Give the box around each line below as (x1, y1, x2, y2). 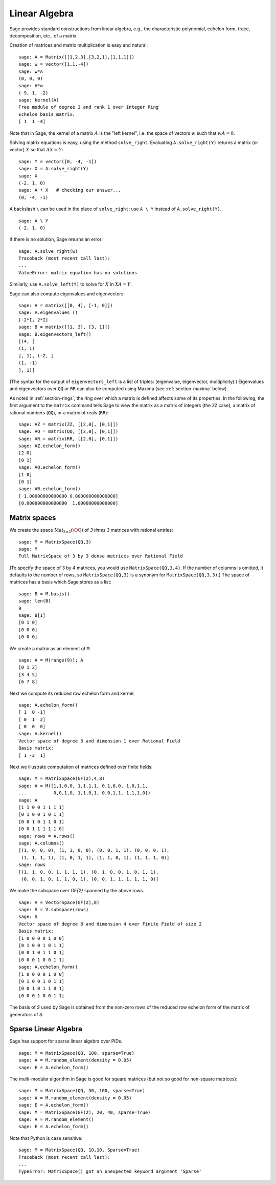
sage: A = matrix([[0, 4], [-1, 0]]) (18, 303, 113, 309)
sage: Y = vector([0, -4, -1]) (18, 158, 97, 164)
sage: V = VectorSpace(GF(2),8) (18, 899, 100, 905)
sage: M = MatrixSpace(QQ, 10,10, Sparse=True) (18, 1147, 140, 1153)
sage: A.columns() (18, 840, 65, 846)
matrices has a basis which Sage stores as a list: (9, 579, 112, 585)
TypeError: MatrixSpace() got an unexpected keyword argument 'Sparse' (18, 1169, 202, 1174)
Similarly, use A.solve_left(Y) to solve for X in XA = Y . (9, 281, 132, 287)
